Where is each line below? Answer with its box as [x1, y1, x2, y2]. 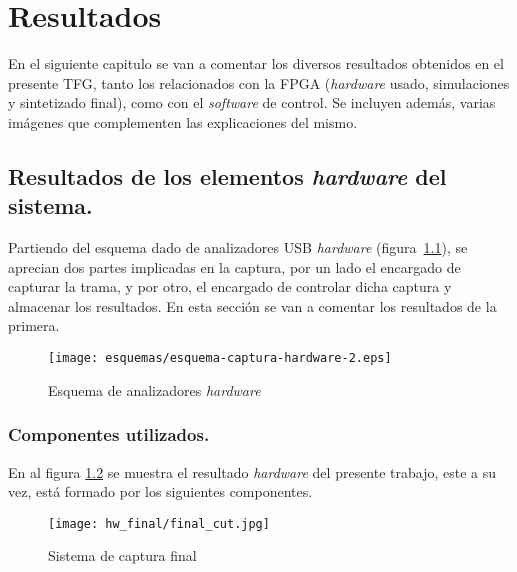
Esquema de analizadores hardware [48, 379, 261, 400]
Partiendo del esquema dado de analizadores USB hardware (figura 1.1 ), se [8, 237, 468, 258]
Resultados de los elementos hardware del [8, 160, 447, 191]
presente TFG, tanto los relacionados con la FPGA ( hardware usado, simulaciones [8, 72, 510, 93]
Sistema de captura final [48, 545, 197, 566]
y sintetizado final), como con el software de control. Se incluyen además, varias [8, 92, 496, 113]
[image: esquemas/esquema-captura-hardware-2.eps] [48, 351, 392, 366]
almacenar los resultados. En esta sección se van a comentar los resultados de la [8, 295, 497, 316]
